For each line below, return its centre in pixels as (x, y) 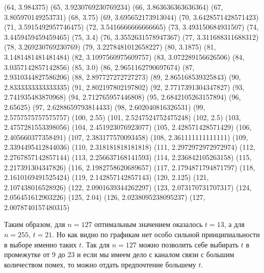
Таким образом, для (35, 224)
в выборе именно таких (41, 244)
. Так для (96, 244)
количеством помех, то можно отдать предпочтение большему (100, 264)
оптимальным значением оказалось (149, 224)
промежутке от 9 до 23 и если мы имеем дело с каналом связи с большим (119, 254)
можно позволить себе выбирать (189, 244)
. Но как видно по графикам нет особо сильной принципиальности (156, 234)
